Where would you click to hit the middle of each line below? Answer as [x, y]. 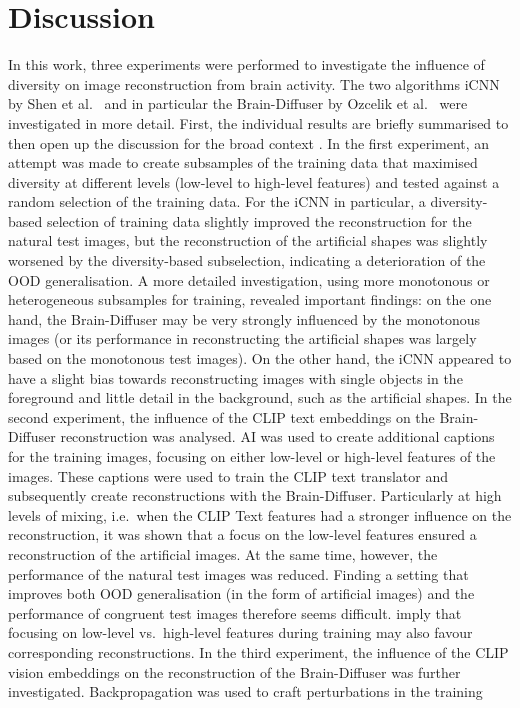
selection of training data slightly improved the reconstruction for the [259, 220]
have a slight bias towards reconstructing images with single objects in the [235, 377]
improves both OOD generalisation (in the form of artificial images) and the [241, 593]
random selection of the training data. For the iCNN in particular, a [217, 201]
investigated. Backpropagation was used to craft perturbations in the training [245, 691]
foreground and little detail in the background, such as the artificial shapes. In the [260, 397]
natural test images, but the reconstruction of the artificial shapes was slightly [248, 240]
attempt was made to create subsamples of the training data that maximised [243, 162]
